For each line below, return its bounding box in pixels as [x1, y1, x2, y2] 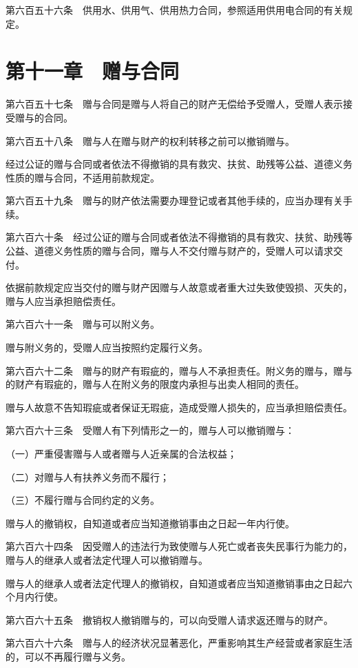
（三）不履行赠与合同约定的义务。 [6, 493, 160, 507]
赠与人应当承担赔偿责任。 [6, 293, 121, 308]
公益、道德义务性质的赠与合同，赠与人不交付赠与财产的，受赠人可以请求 [6, 244, 333, 258]
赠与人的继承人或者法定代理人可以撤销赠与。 [6, 552, 208, 567]
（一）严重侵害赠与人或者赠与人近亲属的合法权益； [6, 446, 237, 460]
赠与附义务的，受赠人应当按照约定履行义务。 [6, 340, 208, 355]
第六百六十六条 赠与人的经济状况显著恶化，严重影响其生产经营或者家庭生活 [6, 636, 352, 650]
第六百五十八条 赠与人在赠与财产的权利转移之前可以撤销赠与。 [6, 133, 295, 148]
